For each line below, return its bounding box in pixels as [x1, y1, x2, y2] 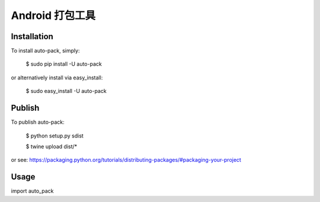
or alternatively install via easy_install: [11, 74, 103, 81]
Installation [11, 31, 53, 41]
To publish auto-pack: [11, 118, 65, 126]
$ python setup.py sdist [25, 132, 84, 139]
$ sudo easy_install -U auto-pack [25, 88, 107, 95]
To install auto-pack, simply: [11, 47, 80, 54]
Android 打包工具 [11, 9, 96, 22]
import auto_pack [11, 187, 54, 195]
